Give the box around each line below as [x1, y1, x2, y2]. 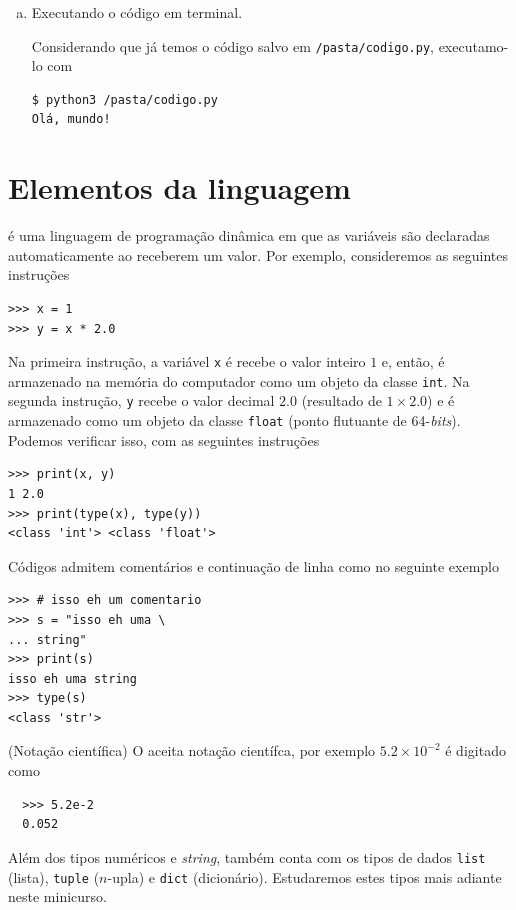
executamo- [438, 35, 509, 56]
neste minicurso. [8, 886, 107, 907]
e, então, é [381, 351, 445, 372]
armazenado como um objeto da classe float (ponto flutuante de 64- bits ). [8, 410, 461, 431]
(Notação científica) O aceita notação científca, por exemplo [8, 740, 376, 761]
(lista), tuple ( [8, 866, 100, 887]
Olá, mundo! [31, 112, 111, 127]
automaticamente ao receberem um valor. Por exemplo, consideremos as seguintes [8, 244, 509, 265]
